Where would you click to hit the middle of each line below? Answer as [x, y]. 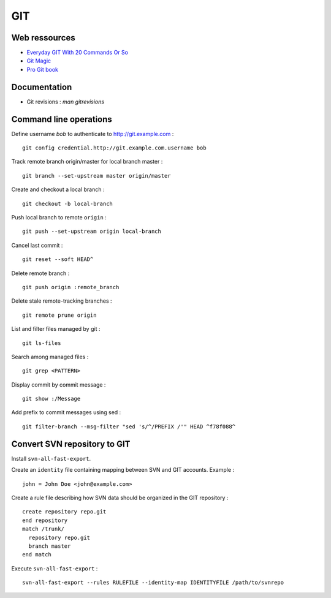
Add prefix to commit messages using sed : [66, 412]
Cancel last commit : [37, 245]
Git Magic [39, 61]
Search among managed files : [50, 357]
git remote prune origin [59, 315]
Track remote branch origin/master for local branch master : [87, 162]
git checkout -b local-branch [68, 203]
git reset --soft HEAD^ [58, 259]
